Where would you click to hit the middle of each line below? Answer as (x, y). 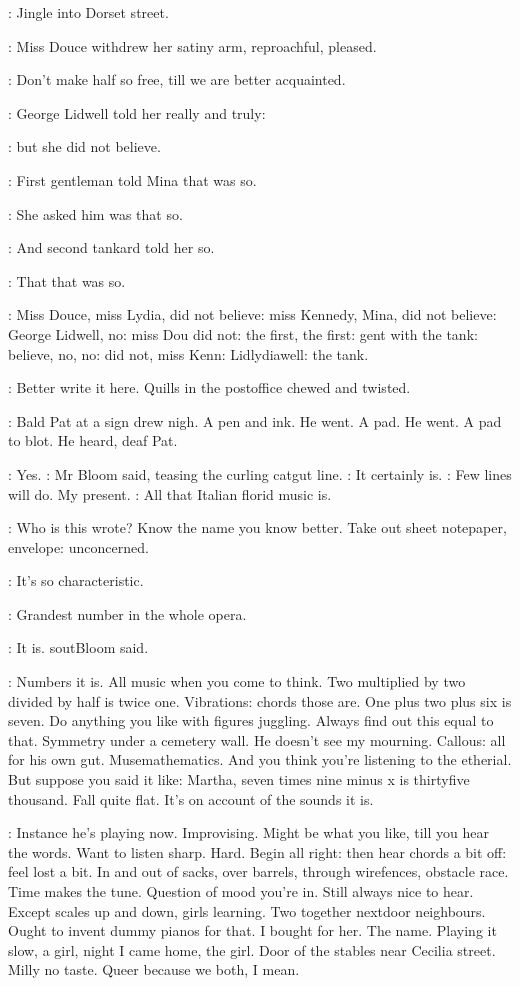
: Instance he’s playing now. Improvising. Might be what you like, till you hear (248, 832)
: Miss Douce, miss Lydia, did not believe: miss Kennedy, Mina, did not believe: (252, 314)
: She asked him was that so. (95, 213)
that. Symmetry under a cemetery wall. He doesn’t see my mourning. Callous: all (257, 739)
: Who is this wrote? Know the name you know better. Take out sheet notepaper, (257, 527)
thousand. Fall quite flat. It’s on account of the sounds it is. (191, 798)
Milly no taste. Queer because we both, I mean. (154, 969)
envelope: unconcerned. (78, 546)
